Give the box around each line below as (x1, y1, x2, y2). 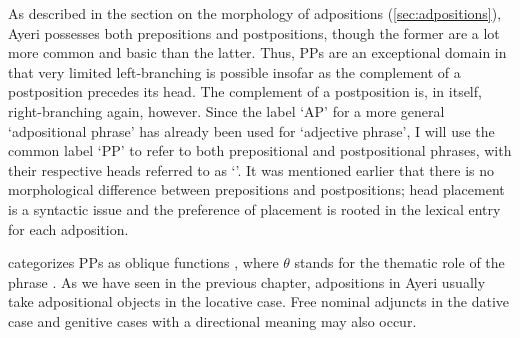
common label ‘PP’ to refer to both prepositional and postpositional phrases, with (8, 140, 512, 161)
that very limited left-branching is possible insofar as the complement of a (8, 61, 461, 82)
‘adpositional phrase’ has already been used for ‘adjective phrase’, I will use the (8, 120, 495, 141)
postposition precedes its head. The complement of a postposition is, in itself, (8, 81, 482, 102)
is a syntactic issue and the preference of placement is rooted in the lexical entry (8, 198, 501, 219)
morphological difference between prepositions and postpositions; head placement (8, 179, 505, 200)
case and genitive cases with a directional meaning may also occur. (8, 310, 417, 331)
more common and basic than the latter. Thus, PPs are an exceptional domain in (8, 42, 507, 63)
